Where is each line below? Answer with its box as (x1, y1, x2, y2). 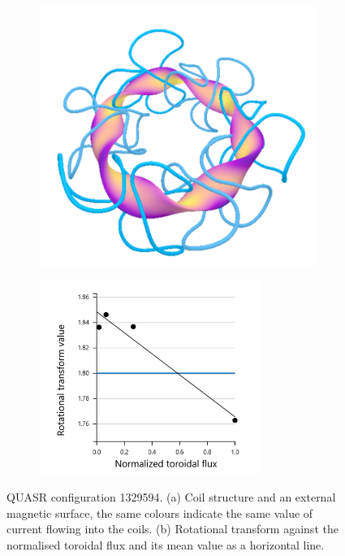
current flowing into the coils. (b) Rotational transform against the (6, 520, 339, 537)
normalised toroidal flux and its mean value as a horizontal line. (6, 536, 325, 553)
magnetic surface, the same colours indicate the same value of (6, 504, 313, 521)
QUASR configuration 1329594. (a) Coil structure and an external (6, 489, 336, 506)
